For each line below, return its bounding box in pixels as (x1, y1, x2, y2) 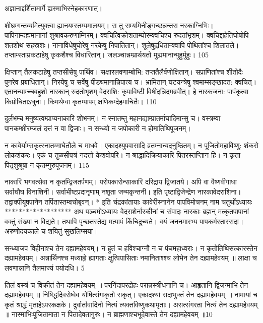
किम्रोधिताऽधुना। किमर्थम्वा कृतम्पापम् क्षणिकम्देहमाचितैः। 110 (5, 96, 157, 106)
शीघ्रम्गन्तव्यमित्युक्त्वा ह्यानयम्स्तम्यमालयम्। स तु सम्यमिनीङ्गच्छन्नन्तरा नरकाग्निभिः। (5, 20, 214, 30)
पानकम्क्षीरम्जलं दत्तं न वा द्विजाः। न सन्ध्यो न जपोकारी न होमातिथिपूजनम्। (5, 122, 191, 133)
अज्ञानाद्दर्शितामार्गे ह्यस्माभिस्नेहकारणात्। (5, 3, 103, 13)
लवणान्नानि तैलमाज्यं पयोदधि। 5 (5, 263, 85, 273)
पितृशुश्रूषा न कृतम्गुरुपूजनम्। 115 (5, 159, 90, 170)
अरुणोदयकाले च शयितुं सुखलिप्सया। (5, 226, 98, 236)
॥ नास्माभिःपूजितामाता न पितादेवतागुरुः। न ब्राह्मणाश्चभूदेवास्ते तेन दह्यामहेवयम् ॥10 (5, 309, 213, 319)
